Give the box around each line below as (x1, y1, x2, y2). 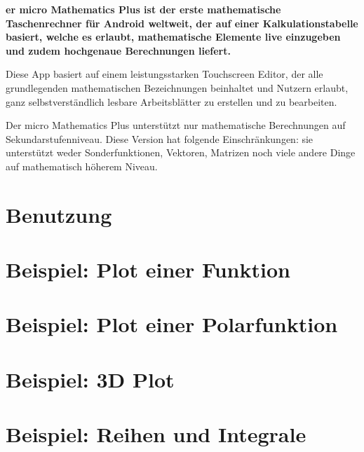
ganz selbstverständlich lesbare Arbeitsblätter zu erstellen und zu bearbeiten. (6, 94, 337, 109)
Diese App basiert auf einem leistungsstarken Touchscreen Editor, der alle (6, 67, 323, 81)
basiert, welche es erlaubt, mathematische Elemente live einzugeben (6, 29, 341, 44)
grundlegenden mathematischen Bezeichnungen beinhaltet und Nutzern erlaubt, (6, 80, 349, 95)
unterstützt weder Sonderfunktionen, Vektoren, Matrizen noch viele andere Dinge (6, 145, 356, 160)
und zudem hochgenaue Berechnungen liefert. (6, 43, 231, 57)
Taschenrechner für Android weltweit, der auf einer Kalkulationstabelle (6, 15, 358, 30)
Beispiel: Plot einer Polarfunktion (6, 310, 338, 338)
